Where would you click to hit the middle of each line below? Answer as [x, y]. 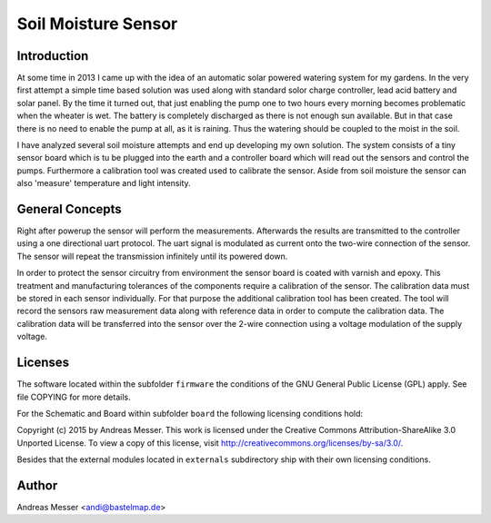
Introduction [53, 56]
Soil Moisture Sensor [97, 24]
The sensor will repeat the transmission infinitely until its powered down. [152, 256]
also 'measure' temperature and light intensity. [104, 183]
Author [37, 485]
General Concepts [69, 209]
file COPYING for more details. [74, 397]
